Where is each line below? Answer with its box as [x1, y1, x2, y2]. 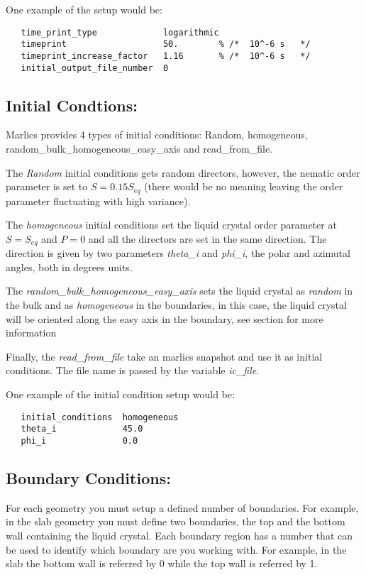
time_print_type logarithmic [21, 27, 219, 38]
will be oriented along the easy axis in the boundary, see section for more [6, 311, 323, 326]
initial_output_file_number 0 [21, 62, 169, 73]
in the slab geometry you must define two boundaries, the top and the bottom [6, 514, 345, 529]
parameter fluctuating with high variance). [6, 193, 191, 208]
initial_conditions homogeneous [21, 412, 179, 422]
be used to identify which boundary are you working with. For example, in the [6, 542, 347, 557]
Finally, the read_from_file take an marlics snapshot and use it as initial [6, 349, 323, 363]
